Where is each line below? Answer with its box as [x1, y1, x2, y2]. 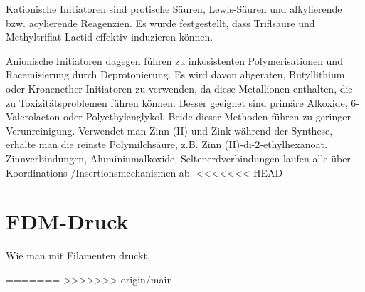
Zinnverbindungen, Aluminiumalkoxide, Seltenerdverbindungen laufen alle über [6, 150, 351, 165]
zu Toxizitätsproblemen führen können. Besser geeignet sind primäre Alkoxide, [6, 95, 348, 110]
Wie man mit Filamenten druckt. [6, 248, 150, 263]
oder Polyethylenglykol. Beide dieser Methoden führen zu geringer [63, 109, 351, 124]
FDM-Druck [6, 207, 129, 236]
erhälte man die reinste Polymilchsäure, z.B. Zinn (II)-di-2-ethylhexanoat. [6, 137, 327, 152]
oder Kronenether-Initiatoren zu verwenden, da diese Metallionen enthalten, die [6, 80, 353, 95]
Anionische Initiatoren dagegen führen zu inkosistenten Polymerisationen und [6, 53, 343, 68]
